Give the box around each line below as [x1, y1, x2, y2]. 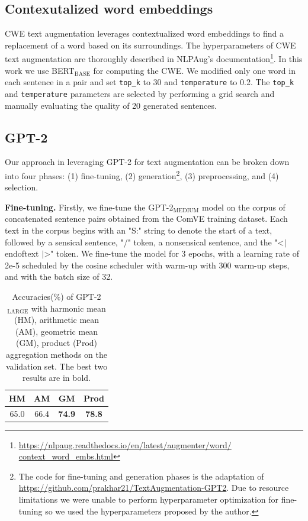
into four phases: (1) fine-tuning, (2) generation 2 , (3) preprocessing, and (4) [5, 167, 279, 182]
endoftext [5, 247, 39, 260]
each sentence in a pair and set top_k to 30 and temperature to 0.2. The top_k [5, 76, 294, 88]
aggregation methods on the [6, 348, 107, 360]
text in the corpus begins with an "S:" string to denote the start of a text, [5, 224, 272, 236]
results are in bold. [23, 371, 91, 384]
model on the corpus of [201, 200, 285, 213]
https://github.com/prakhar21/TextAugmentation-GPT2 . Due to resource [18, 481, 289, 494]
